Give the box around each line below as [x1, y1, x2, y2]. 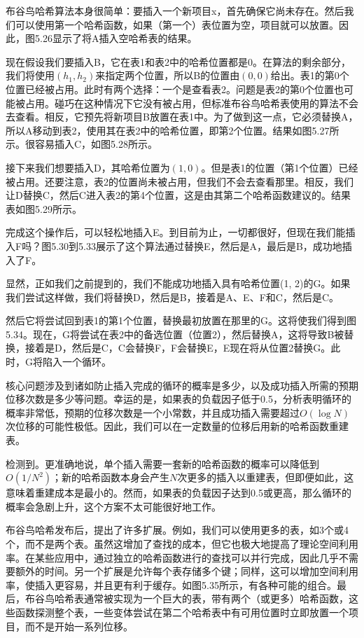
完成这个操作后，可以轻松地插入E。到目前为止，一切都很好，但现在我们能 [6, 225, 346, 240]
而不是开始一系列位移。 [24, 618, 133, 633]
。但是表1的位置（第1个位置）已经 [201, 160, 358, 174]
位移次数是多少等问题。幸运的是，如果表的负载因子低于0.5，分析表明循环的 [6, 391, 351, 406]
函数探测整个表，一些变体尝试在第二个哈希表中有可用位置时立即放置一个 [15, 604, 349, 619]
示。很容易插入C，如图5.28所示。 [6, 137, 157, 151]
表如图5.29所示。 [6, 201, 82, 216]
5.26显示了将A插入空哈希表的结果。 [34, 31, 197, 46]
